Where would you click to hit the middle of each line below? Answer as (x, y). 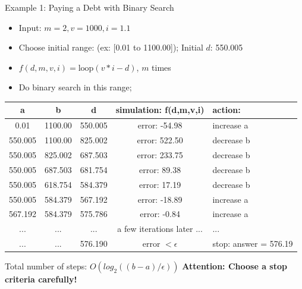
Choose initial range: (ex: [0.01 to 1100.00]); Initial (111, 47)
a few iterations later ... (160, 229)
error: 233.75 (160, 155)
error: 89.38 (160, 169)
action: (227, 110)
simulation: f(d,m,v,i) (160, 110)
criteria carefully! (41, 279)
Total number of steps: (46, 266)
